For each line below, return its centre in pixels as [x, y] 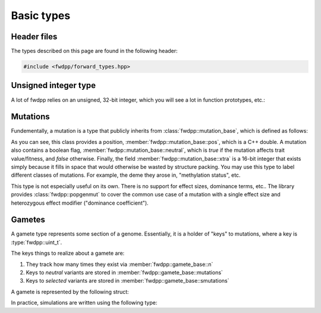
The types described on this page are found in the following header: [94, 51]
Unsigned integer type [53, 85]
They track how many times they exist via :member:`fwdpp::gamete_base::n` [119, 264]
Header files [34, 37]
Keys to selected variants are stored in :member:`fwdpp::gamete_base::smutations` [128, 281]
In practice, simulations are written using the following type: [84, 303]
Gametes [28, 220]
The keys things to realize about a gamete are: [68, 253]
